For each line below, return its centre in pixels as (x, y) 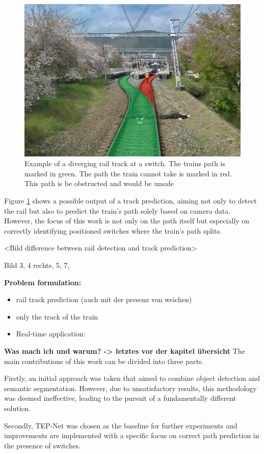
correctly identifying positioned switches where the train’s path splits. (113, 230)
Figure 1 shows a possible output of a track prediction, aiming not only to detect (130, 201)
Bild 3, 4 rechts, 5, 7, (37, 265)
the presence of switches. (43, 445)
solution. (18, 408)
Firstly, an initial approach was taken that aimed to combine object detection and (132, 378)
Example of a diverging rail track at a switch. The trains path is (125, 163)
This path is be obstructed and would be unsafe (99, 183)
